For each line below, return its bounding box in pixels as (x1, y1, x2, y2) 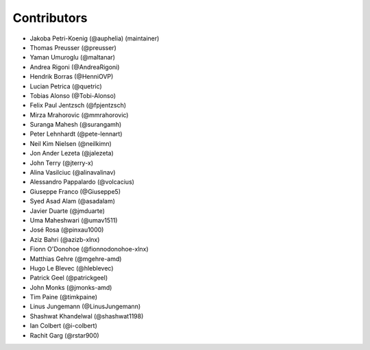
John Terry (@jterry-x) (29, 158, 94, 167)
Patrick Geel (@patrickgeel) (29, 274, 108, 282)
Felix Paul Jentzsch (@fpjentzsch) (29, 101, 127, 110)
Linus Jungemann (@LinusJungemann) (29, 302, 141, 311)
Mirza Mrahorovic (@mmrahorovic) (29, 110, 129, 119)
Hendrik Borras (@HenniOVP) (29, 73, 114, 81)
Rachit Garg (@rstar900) (29, 331, 99, 339)
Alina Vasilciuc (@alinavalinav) (29, 168, 116, 177)
